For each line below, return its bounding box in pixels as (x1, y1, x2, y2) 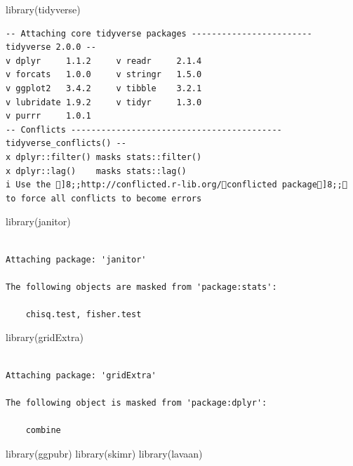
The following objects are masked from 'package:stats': (6, 281, 277, 292)
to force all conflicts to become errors (6, 193, 202, 204)
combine (25, 425, 61, 436)
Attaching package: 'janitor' (6, 254, 147, 265)
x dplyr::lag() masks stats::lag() (6, 166, 187, 176)
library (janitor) (6, 214, 71, 229)
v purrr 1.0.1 (6, 111, 91, 121)
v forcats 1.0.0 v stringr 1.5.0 (6, 69, 202, 80)
